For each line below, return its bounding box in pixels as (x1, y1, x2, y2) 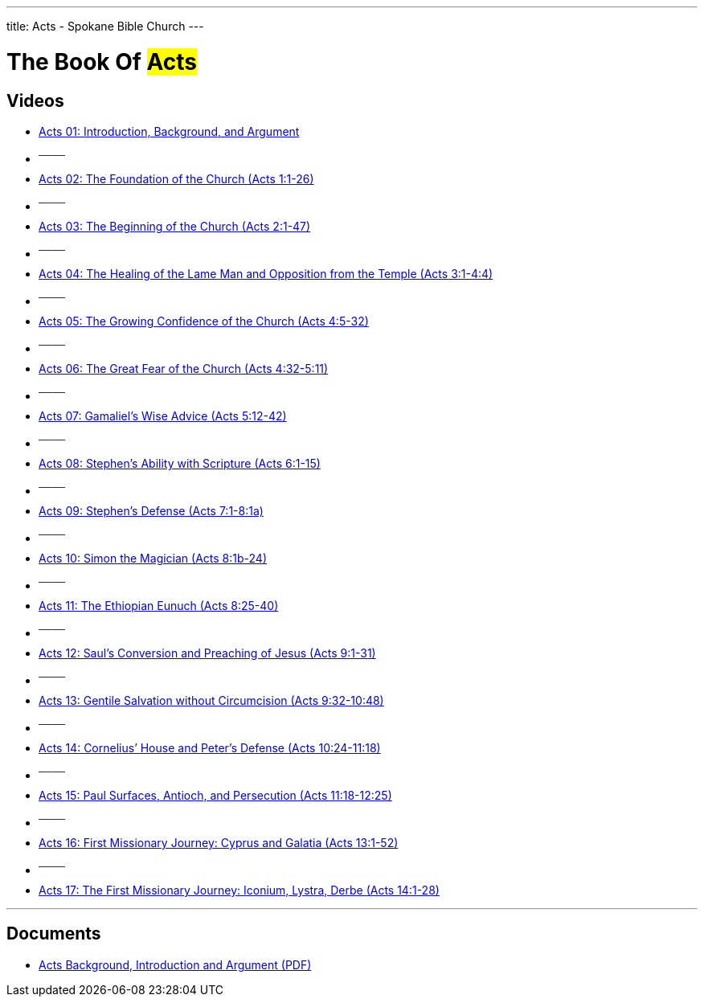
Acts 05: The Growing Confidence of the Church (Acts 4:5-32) (39, 313, 369, 328)
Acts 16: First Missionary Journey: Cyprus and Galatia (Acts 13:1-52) (39, 835, 399, 849)
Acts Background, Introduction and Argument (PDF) (39, 957, 312, 972)
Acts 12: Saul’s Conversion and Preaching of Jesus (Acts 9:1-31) (39, 645, 376, 660)
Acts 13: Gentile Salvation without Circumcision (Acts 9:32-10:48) (39, 693, 384, 707)
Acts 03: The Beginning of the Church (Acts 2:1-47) (39, 219, 311, 233)
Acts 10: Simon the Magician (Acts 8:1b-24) (39, 551, 267, 565)
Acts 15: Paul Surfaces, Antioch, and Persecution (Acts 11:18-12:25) (39, 788, 392, 802)
